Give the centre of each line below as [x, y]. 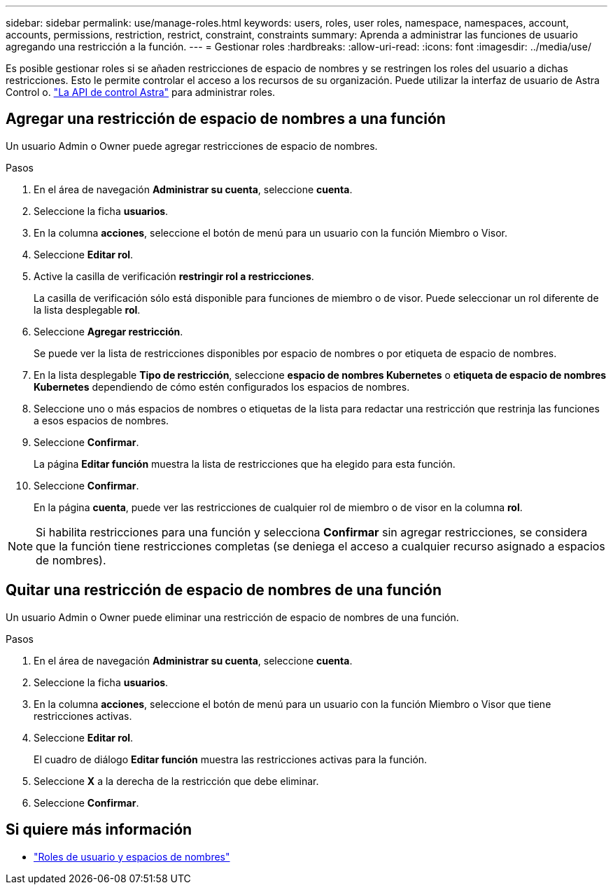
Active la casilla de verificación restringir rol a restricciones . [174, 276]
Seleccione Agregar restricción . [108, 331]
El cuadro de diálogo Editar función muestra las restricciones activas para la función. [231, 759]
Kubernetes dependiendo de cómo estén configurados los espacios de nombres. [222, 387]
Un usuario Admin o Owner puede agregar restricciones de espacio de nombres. [192, 146]
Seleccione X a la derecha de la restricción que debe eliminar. [176, 781]
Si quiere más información [99, 830]
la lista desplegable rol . [87, 310]
